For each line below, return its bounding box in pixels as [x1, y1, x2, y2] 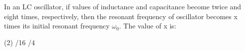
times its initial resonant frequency [4, 21, 110, 31]
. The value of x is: [119, 21, 176, 31]
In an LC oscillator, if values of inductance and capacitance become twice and [4, 1, 242, 11]
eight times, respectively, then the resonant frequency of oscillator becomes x [4, 11, 238, 21]
